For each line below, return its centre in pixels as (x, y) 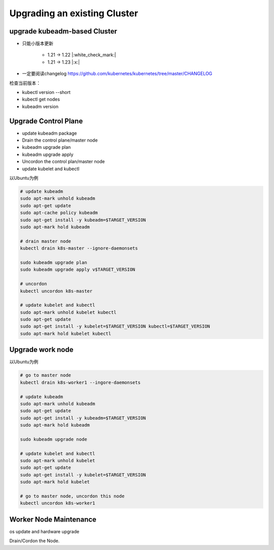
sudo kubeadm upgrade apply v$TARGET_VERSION (78, 270)
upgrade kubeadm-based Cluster (63, 31)
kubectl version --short (46, 92)
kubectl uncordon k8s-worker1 (58, 503)
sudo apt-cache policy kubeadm (59, 213)
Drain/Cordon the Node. (35, 541)
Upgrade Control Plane (46, 121)
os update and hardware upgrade (44, 531)
